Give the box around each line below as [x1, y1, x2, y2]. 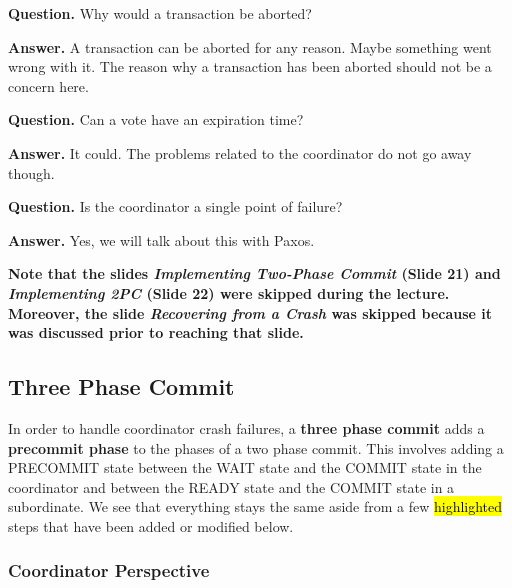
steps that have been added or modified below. [8, 515, 294, 536]
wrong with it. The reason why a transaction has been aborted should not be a [8, 56, 492, 77]
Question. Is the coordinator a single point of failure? [8, 196, 343, 217]
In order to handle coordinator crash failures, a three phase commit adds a [8, 417, 485, 438]
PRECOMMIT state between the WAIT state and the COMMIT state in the [8, 457, 482, 478]
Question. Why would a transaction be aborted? [8, 3, 312, 23]
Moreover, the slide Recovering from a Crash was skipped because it [8, 302, 493, 323]
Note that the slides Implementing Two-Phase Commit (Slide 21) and [8, 263, 501, 284]
